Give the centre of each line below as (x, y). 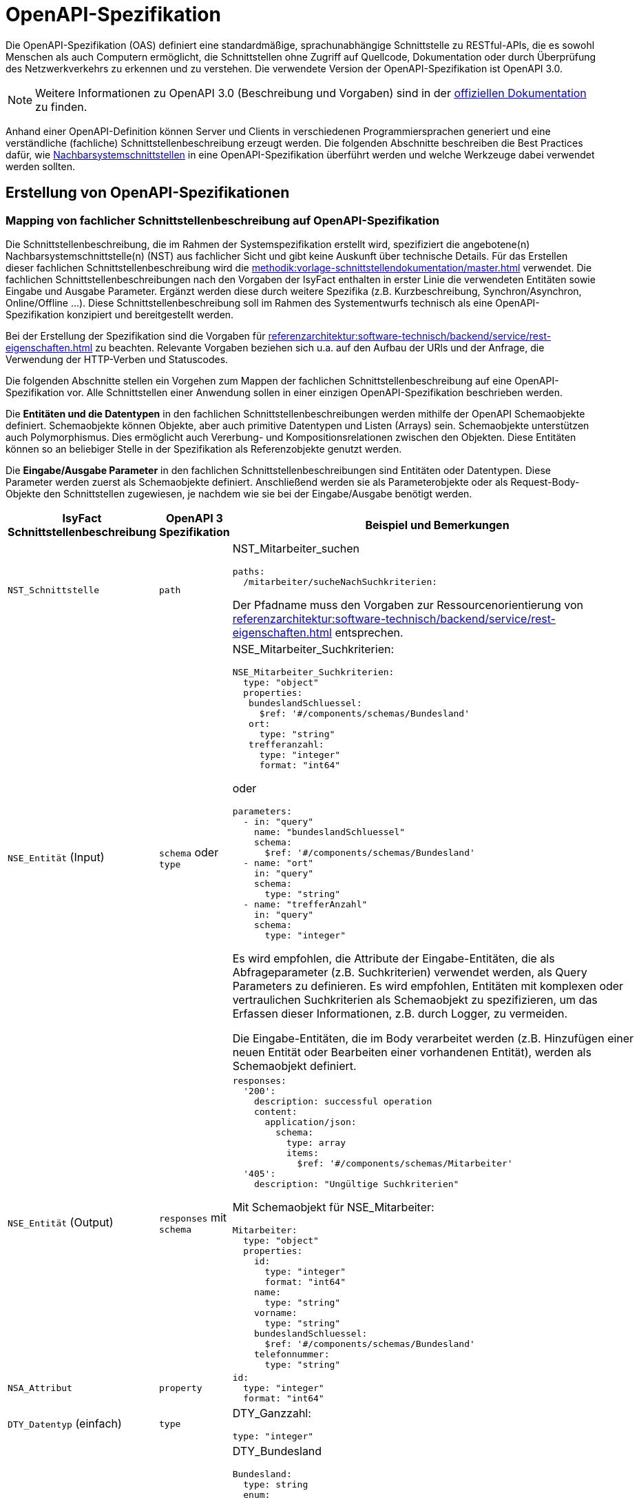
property (181, 1388)
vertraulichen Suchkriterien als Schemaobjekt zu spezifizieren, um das (415, 999)
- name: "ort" (279, 863)
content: (275, 1111)
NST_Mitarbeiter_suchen (296, 548)
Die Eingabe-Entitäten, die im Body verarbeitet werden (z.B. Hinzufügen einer (433, 1038)
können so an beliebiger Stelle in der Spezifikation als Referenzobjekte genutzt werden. (204, 449)
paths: (249, 571)
